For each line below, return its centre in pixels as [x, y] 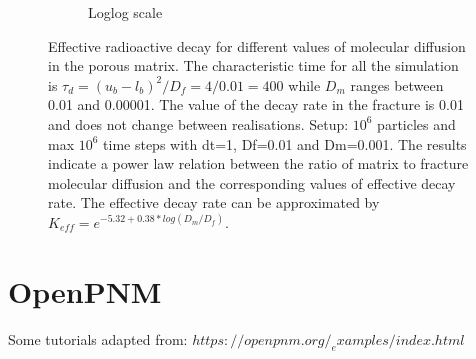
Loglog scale [125, 12]
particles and [416, 123]
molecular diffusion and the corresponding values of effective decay [252, 182]
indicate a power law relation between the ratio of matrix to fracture [258, 163]
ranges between [397, 84]
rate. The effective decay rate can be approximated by [214, 202]
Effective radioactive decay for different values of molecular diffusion [257, 45]
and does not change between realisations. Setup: [198, 123]
